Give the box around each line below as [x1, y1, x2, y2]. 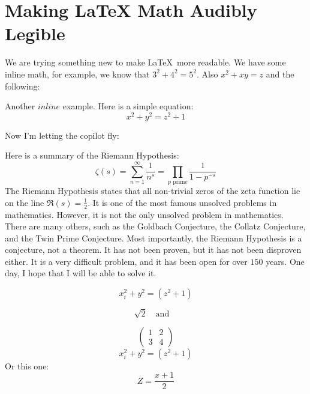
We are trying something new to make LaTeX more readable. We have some [5, 56, 286, 68]
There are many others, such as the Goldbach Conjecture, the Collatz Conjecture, [5, 220, 306, 232]
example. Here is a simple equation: [62, 100, 194, 112]
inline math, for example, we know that [5, 67, 150, 80]
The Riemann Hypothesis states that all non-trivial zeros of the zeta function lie [5, 184, 300, 197]
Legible [5, 21, 65, 46]
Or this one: [5, 359, 49, 372]
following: [5, 79, 40, 92]
